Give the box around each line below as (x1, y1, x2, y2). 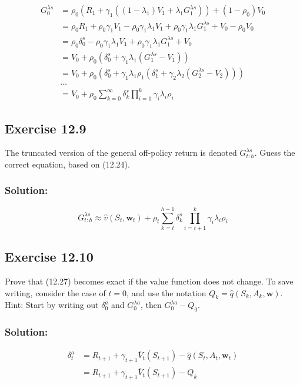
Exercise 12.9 (5, 119, 86, 137)
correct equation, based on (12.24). (5, 158, 130, 170)
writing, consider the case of (5, 286, 106, 299)
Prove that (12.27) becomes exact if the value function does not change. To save (5, 275, 294, 287)
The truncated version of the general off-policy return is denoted (5, 146, 237, 159)
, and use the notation (126, 286, 206, 299)
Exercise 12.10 (5, 247, 94, 266)
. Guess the (254, 146, 295, 159)
